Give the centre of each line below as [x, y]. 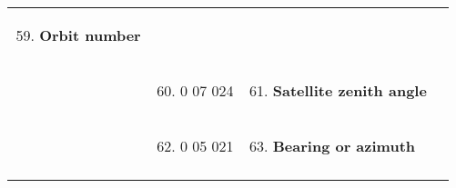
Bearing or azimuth [344, 146]
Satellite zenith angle [350, 90]
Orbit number [90, 35]
